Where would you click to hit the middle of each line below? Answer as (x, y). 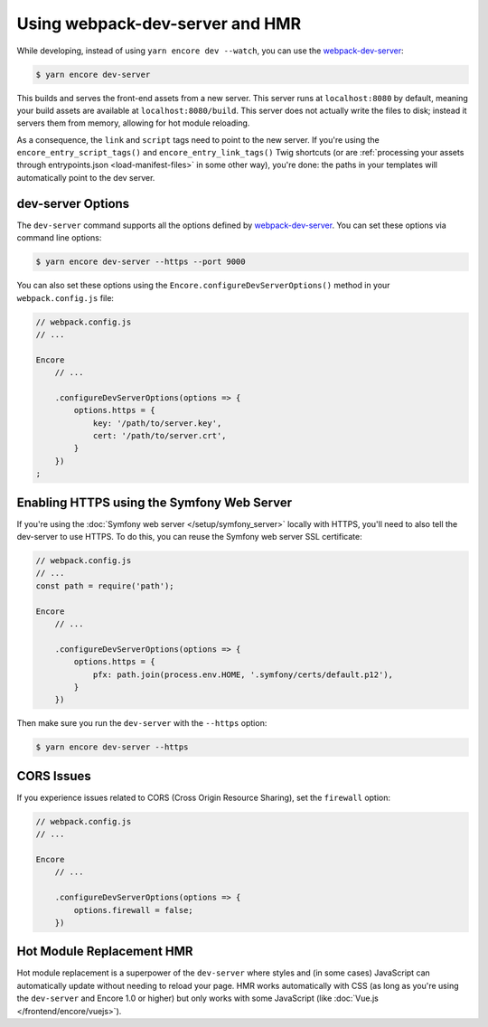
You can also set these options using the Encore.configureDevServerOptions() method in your (203, 286)
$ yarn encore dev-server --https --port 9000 (141, 262)
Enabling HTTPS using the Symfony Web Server (155, 502)
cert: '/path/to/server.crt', (160, 436)
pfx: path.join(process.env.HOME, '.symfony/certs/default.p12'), (243, 674)
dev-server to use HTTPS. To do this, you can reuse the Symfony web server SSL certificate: (189, 537)
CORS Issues (54, 776)
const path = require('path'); (105, 586)
